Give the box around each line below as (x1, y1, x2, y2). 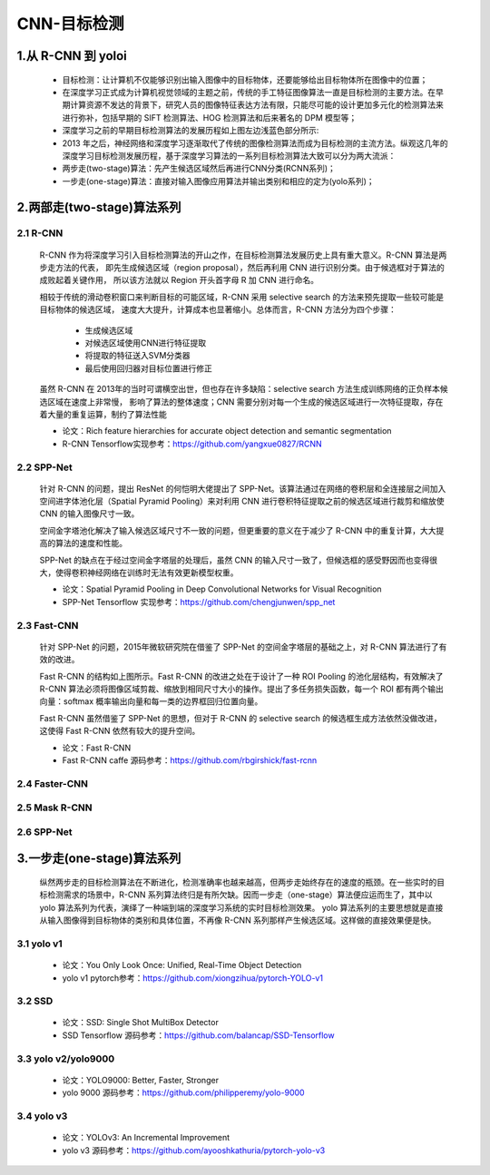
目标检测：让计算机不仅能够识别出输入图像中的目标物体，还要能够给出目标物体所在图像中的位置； (62, 73, 428, 85)
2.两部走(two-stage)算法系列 (16, 200, 181, 215)
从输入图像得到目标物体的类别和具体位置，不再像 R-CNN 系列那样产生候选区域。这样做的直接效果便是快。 (39, 915, 436, 925)
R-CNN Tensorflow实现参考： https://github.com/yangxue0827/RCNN (62, 438, 322, 449)
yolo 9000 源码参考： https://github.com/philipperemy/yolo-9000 (62, 1087, 305, 1098)
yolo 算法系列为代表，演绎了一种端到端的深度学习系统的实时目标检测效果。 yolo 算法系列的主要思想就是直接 (39, 902, 444, 913)
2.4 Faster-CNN (16, 777, 89, 789)
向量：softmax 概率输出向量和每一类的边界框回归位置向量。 (39, 696, 263, 707)
